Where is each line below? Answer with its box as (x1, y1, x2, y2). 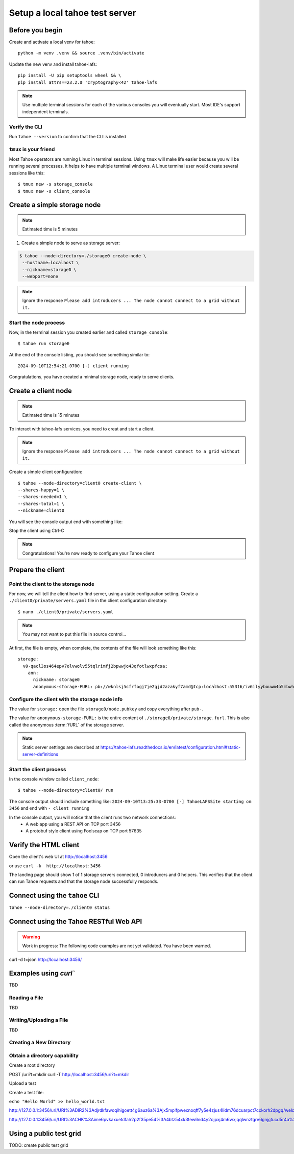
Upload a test (9, 1080, 36, 1086)
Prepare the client (9, 565, 65, 574)
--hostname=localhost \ (22, 260, 79, 266)
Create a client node (9, 387, 72, 395)
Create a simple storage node (9, 201, 101, 209)
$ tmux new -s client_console (18, 188, 91, 194)
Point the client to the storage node (9, 580, 95, 587)
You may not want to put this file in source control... (22, 631, 126, 637)
